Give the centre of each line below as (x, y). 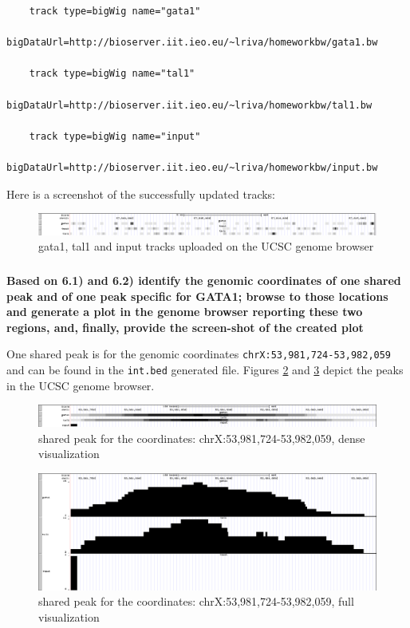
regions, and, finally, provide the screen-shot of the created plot (185, 327)
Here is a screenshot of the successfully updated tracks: (141, 194)
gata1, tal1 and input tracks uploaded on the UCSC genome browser (206, 246)
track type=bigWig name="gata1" (115, 11)
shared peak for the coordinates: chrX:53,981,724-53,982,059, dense (202, 438)
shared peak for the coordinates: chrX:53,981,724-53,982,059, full (196, 601)
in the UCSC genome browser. (81, 385)
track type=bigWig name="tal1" (112, 74)
